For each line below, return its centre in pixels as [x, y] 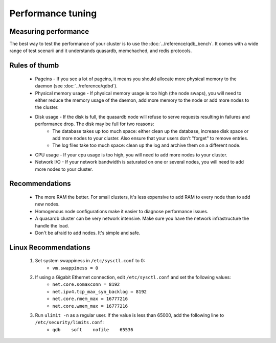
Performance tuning [53, 13]
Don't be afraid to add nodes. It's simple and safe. [88, 233]
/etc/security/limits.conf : [70, 323]
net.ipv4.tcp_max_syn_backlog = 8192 [100, 292]
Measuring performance [49, 31]
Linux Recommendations [50, 247]
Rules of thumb [34, 66]
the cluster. [47, 107]
